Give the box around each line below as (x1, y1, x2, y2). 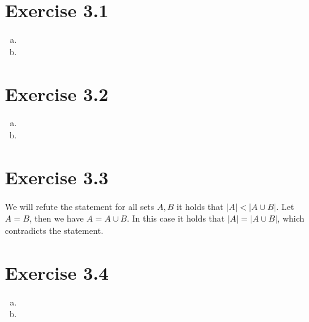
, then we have (29, 212, 84, 225)
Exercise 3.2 (5, 81, 109, 106)
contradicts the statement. (5, 223, 104, 236)
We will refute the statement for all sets (5, 200, 154, 212)
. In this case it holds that (126, 212, 225, 225)
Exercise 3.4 (5, 260, 109, 285)
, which (277, 212, 305, 225)
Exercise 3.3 (5, 164, 109, 189)
